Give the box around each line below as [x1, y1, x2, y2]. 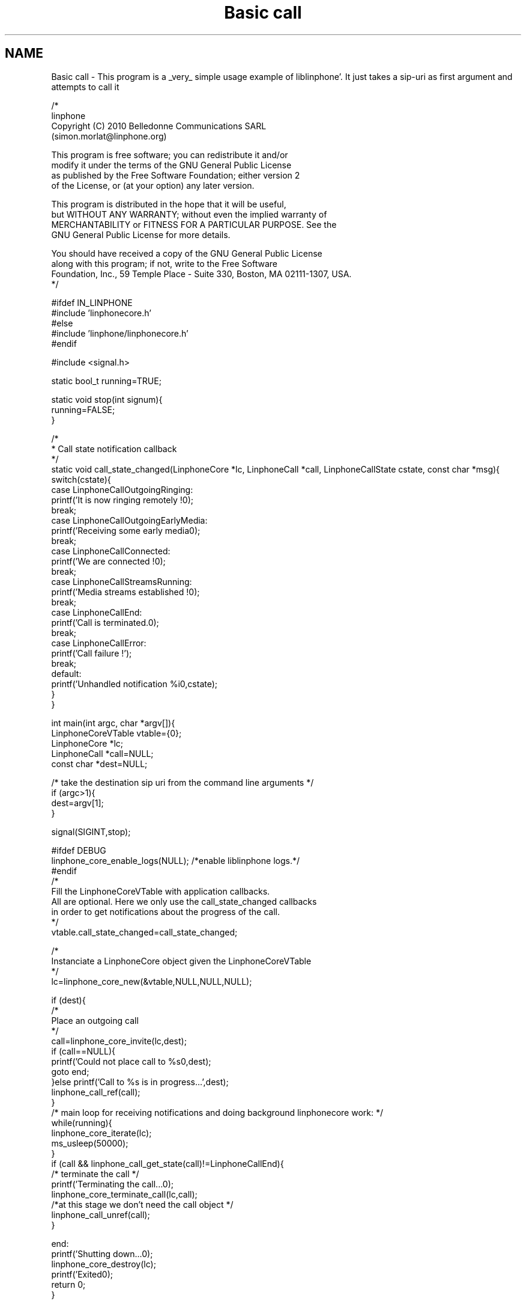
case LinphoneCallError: [51, 637, 147, 648]
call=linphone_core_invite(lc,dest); [51, 1035, 187, 1046]
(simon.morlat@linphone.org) [51, 130, 167, 141]
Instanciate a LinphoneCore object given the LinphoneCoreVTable [51, 955, 312, 966]
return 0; [51, 1279, 86, 1290]
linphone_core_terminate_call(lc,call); [51, 1189, 198, 1199]
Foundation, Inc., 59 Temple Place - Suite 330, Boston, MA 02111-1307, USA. [51, 268, 352, 279]
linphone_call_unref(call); [51, 1209, 150, 1220]
